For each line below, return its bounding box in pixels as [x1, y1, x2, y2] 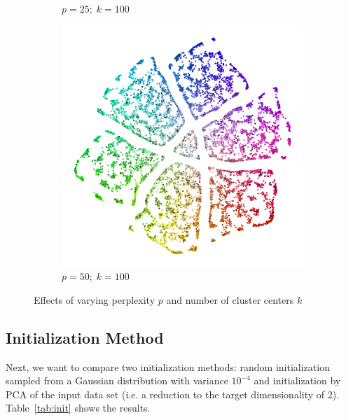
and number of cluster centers [166, 292, 294, 307]
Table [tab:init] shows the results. [6, 400, 151, 415]
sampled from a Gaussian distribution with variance [6, 373, 228, 388]
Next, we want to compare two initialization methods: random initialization [6, 359, 330, 374]
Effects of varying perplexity [34, 292, 155, 307]
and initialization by [254, 373, 341, 388]
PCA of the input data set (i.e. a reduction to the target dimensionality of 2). [6, 386, 340, 401]
